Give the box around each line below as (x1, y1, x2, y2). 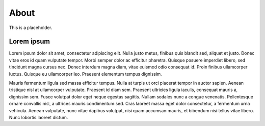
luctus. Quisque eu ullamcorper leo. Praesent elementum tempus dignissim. (9, 71, 162, 77)
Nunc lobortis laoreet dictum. (9, 114, 68, 120)
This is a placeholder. (9, 25, 53, 31)
